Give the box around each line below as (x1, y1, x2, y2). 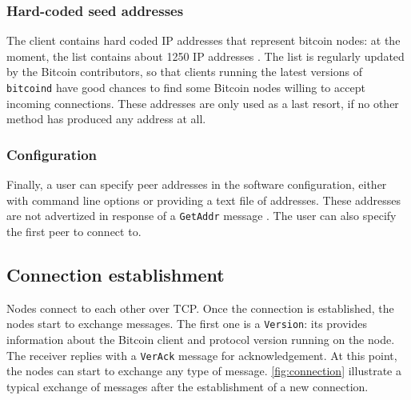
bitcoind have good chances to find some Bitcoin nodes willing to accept (6, 79, 365, 95)
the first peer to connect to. (6, 222, 142, 239)
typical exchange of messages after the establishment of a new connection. (6, 378, 369, 394)
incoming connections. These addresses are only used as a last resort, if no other (6, 94, 399, 111)
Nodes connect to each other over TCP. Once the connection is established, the (6, 299, 394, 316)
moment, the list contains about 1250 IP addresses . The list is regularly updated (6, 47, 405, 64)
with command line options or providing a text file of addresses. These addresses (6, 191, 401, 208)
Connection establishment (6, 262, 225, 286)
